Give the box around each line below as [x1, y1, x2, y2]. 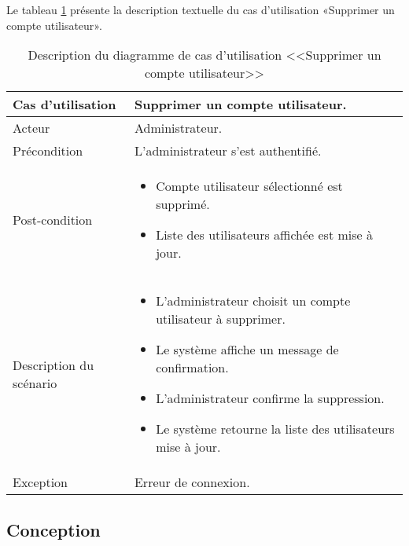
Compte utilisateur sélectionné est [156, 177, 343, 196]
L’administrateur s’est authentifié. [134, 141, 322, 160]
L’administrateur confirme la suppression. [156, 389, 385, 408]
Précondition [13, 141, 83, 160]
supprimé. [156, 195, 210, 214]
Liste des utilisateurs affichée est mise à [156, 225, 373, 244]
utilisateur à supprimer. [156, 310, 286, 328]
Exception [13, 473, 68, 492]
